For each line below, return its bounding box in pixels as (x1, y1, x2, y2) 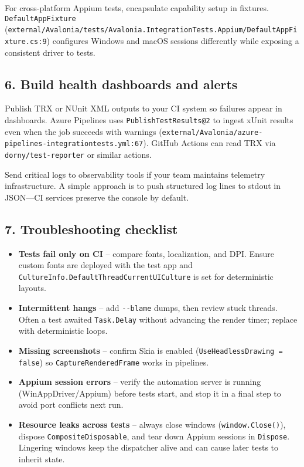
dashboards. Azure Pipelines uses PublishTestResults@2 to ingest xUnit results (5, 113, 293, 126)
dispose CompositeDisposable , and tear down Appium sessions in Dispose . (18, 429, 290, 442)
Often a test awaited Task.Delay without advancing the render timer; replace (18, 313, 298, 325)
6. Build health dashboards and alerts (5, 75, 238, 93)
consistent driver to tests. (5, 46, 95, 58)
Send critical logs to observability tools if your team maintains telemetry (5, 168, 265, 180)
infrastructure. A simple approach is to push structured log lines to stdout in (5, 180, 281, 192)
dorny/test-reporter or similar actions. (5, 148, 152, 160)
